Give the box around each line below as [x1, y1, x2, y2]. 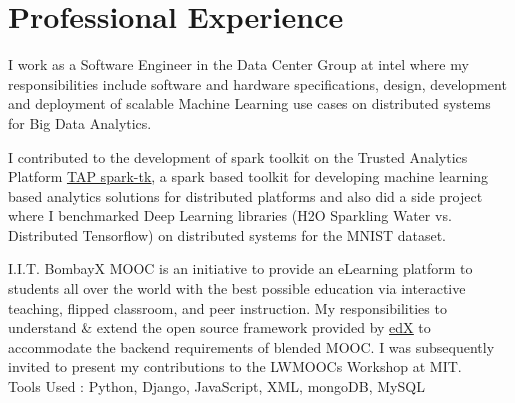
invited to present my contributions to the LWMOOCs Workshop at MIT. [8, 356, 462, 377]
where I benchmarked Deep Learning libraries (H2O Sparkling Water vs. [8, 205, 452, 226]
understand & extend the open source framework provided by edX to [8, 317, 431, 338]
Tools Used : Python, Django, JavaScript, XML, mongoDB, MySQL [8, 376, 425, 397]
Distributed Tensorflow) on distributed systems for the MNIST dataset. [8, 224, 447, 245]
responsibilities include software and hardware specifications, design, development [8, 73, 507, 94]
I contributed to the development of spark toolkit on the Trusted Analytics [8, 146, 468, 167]
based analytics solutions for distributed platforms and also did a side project [8, 185, 483, 206]
